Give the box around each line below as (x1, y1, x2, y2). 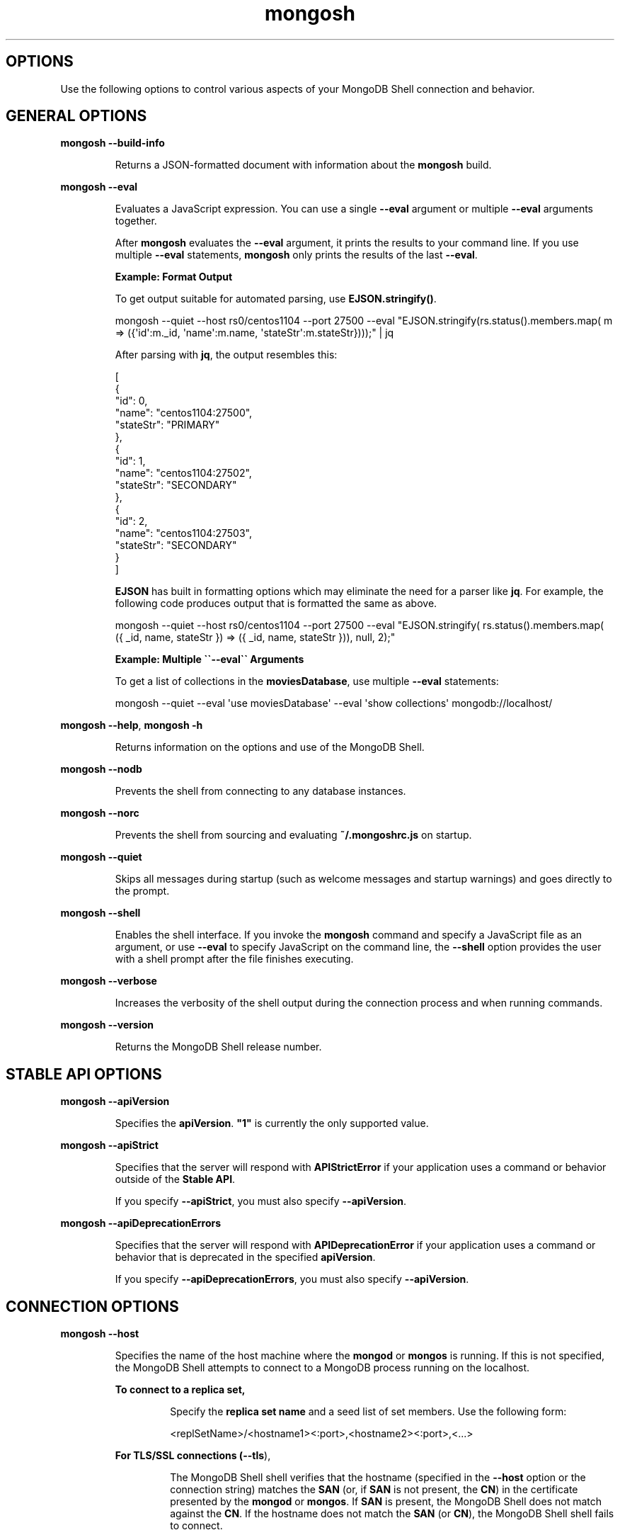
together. (115, 215, 157, 227)
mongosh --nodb (60, 763, 142, 776)
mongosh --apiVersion (60, 1095, 170, 1108)
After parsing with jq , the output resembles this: (115, 349, 338, 361)
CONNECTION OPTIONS (6, 1297, 179, 1315)
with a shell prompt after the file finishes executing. (115, 953, 354, 965)
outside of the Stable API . (115, 1173, 236, 1186)
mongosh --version (60, 1019, 154, 1031)
